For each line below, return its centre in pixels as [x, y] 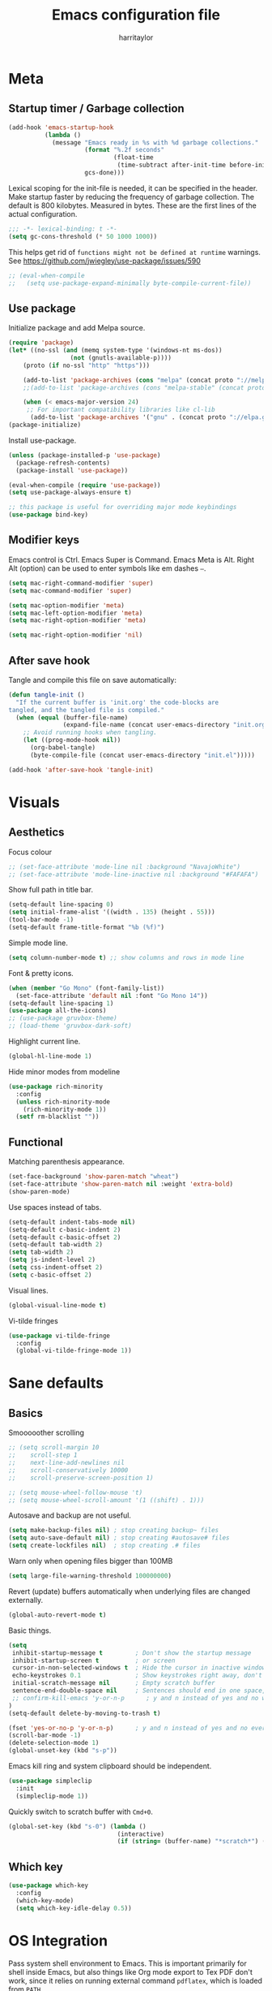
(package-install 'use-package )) [72, 470]
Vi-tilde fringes [33, 1320]
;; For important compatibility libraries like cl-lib [121, 410]
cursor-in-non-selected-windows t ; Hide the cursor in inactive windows [140, 1668]
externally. [26, 1600]
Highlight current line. [45, 1042]
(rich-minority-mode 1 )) [65, 1109]
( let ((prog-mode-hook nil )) [72, 741]
